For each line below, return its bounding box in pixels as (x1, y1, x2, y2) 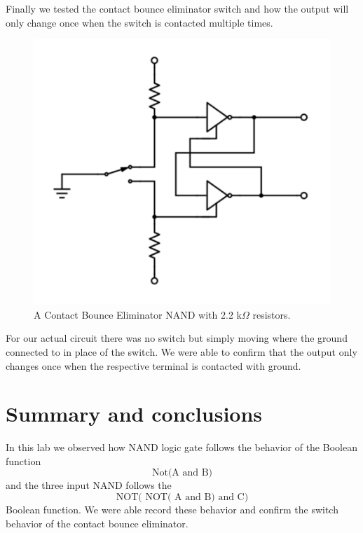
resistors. (252, 307, 291, 321)
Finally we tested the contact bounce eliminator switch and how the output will (6, 1, 349, 15)
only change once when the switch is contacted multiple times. (6, 15, 273, 29)
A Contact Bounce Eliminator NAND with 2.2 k (34, 307, 242, 321)
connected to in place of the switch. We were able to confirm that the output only (6, 344, 357, 359)
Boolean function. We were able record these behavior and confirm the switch (6, 502, 338, 517)
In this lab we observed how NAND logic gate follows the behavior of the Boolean (6, 440, 357, 455)
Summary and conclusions (6, 399, 263, 428)
